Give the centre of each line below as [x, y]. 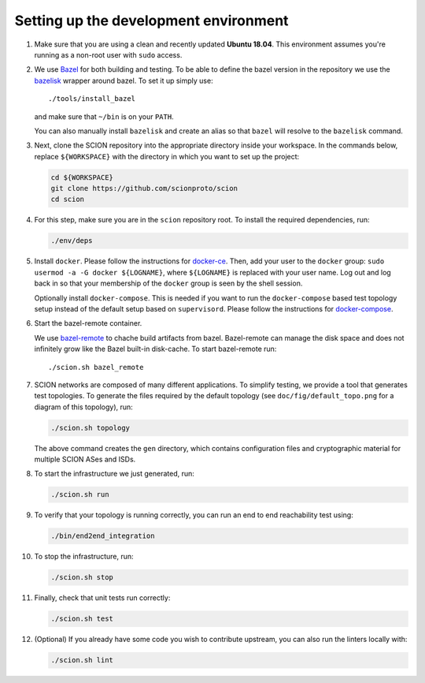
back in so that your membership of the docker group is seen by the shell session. [168, 283]
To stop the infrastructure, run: [84, 557]
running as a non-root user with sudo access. [108, 54]
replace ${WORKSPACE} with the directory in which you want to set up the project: [167, 156]
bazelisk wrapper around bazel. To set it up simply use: [124, 80]
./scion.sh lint [82, 660]
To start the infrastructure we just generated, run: [114, 474]
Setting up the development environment [152, 21]
